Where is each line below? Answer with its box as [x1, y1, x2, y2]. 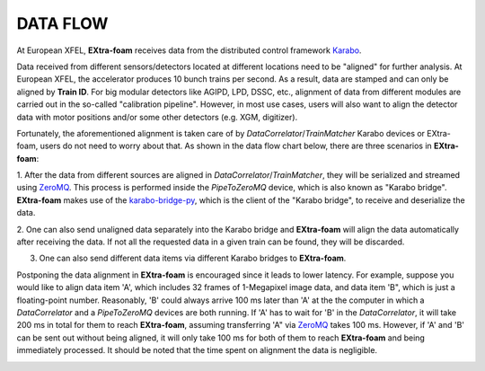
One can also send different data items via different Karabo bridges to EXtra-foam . [39, 252, 347, 264]
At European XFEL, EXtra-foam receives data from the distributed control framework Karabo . [16, 45, 362, 56]
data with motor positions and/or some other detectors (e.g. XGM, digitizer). [16, 111, 298, 122]
